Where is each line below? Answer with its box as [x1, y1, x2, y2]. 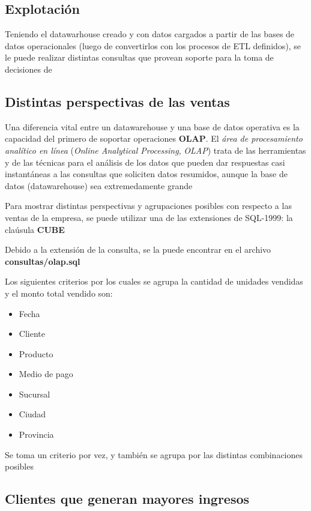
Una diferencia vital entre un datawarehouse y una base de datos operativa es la [5, 120, 300, 133]
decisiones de [5, 62, 52, 75]
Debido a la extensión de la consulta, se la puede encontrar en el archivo [5, 243, 271, 256]
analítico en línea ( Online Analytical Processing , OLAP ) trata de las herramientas [5, 144, 306, 156]
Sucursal [19, 387, 50, 400]
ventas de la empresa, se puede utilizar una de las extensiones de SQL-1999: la [5, 211, 293, 223]
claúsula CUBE [5, 223, 65, 235]
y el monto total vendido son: [5, 286, 113, 299]
